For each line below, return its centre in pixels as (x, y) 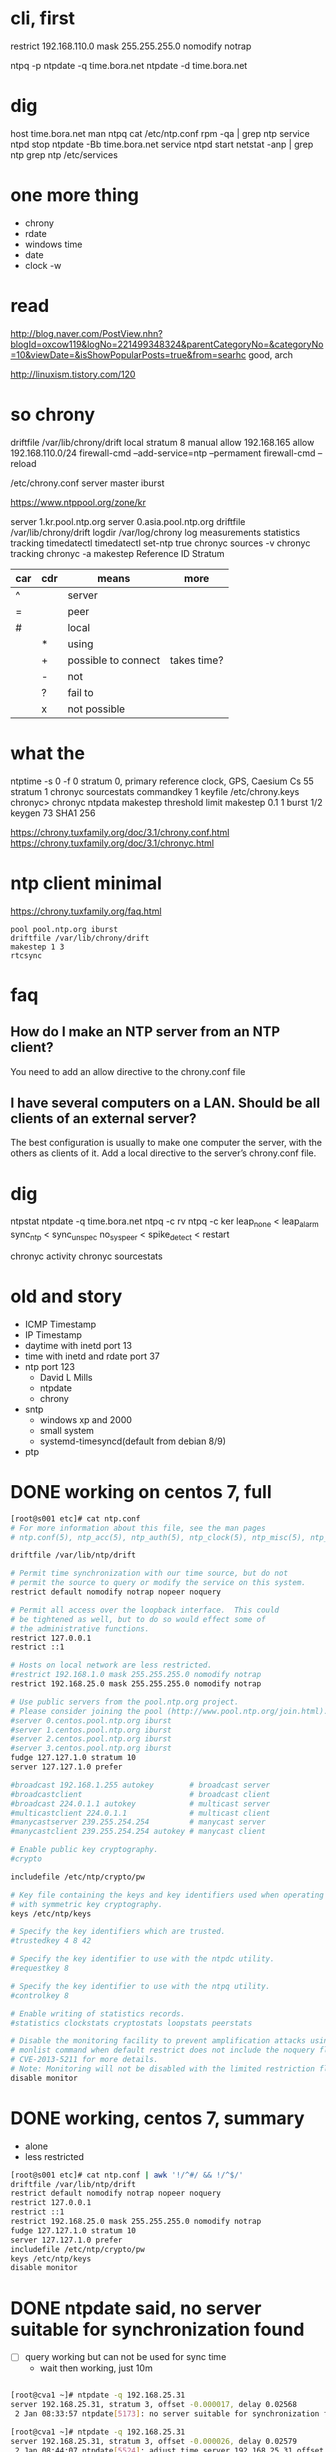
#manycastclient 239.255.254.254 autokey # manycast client (138, 1832)
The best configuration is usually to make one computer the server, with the (166, 1143)
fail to (80, 692)
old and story (66, 1296)
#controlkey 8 (40, 1995)
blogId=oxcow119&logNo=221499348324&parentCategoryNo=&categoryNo (167, 344)
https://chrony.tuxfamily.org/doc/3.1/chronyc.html (112, 843)
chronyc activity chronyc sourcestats (86, 1256)
